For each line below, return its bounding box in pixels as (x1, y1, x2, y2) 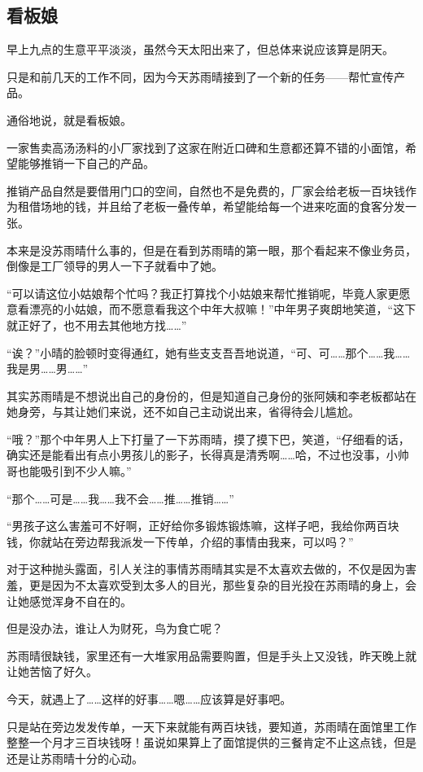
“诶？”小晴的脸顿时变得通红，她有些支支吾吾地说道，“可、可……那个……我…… (7, 344, 411, 361)
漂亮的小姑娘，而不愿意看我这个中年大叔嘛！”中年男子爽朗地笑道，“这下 (28, 300, 416, 318)
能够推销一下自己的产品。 (17, 155, 155, 172)
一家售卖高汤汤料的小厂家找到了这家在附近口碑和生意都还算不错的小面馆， (7, 138, 405, 156)
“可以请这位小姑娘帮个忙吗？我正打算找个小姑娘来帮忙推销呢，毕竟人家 (7, 284, 388, 301)
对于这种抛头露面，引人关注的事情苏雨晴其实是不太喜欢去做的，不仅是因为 (7, 560, 405, 577)
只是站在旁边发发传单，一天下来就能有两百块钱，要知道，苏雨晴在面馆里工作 (7, 717, 416, 735)
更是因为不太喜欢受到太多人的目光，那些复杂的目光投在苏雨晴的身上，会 (28, 577, 416, 594)
